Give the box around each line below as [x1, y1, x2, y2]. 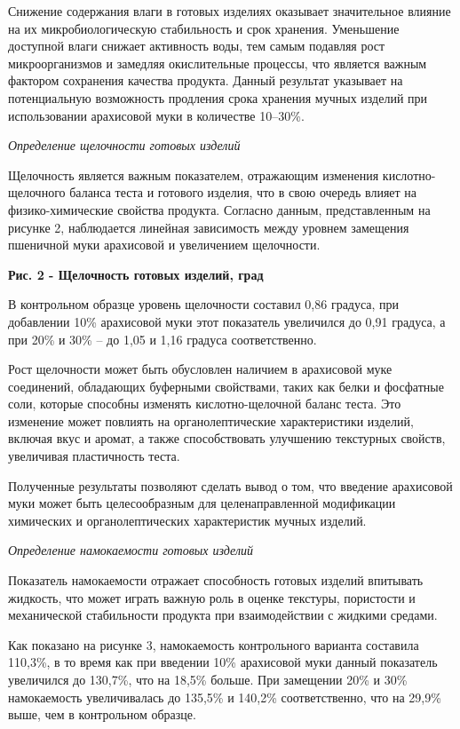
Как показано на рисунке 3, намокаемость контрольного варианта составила [8, 635, 419, 654]
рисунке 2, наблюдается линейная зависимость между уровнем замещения [8, 218, 409, 236]
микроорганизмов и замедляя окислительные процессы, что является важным [8, 53, 427, 72]
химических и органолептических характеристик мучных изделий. [8, 511, 367, 529]
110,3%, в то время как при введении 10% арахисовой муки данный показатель [8, 653, 438, 671]
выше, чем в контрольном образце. [8, 705, 196, 724]
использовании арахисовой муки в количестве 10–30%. [8, 106, 305, 124]
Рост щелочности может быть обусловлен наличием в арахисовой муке [8, 360, 393, 378]
